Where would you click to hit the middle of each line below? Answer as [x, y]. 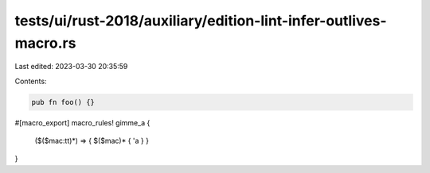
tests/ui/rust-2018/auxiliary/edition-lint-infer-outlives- [201, 21]
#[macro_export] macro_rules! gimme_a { [82, 122]
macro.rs [45, 43]
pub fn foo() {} [63, 102]
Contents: [31, 81]
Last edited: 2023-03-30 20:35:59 [71, 67]
